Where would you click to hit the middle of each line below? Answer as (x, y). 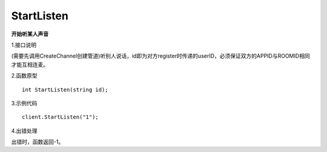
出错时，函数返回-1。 (38, 142)
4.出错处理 (24, 131)
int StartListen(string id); (65, 90)
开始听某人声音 (30, 34)
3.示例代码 (24, 103)
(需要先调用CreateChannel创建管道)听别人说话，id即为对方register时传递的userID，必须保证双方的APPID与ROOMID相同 (160, 56)
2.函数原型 (24, 76)
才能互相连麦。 (30, 64)
